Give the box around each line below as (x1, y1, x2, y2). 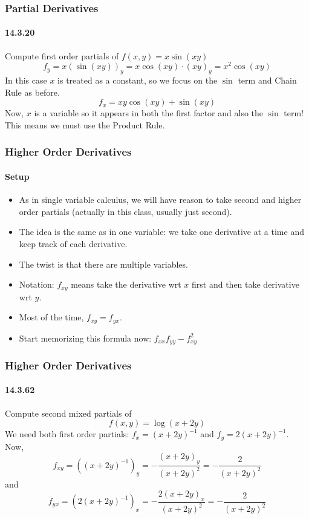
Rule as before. (5, 85, 60, 98)
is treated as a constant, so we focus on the (57, 74, 218, 87)
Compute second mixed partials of (5, 406, 132, 419)
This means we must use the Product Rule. (5, 118, 165, 131)
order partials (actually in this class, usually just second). (19, 205, 232, 217)
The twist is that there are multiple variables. (19, 257, 188, 270)
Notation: (19, 278, 54, 291)
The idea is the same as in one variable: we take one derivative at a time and (19, 225, 304, 238)
